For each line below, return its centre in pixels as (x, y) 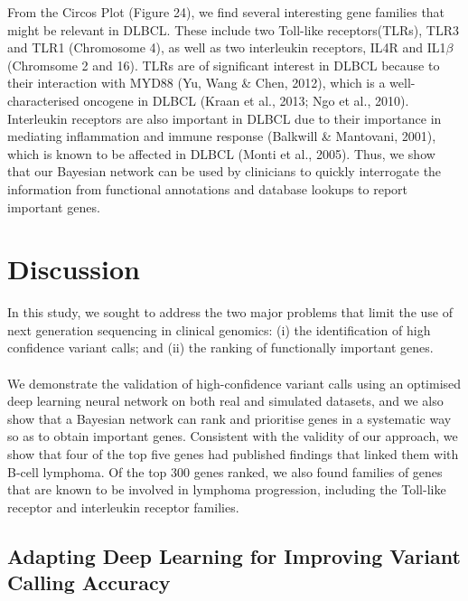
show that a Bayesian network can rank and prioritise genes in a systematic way (229, 418)
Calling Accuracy (89, 582)
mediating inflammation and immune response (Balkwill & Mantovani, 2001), (222, 136)
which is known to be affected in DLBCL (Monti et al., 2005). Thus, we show (221, 153)
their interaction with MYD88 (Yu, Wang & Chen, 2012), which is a (197, 83)
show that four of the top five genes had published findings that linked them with (233, 454)
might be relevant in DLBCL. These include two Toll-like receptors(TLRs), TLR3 (234, 29)
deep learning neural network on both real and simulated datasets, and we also (225, 401)
